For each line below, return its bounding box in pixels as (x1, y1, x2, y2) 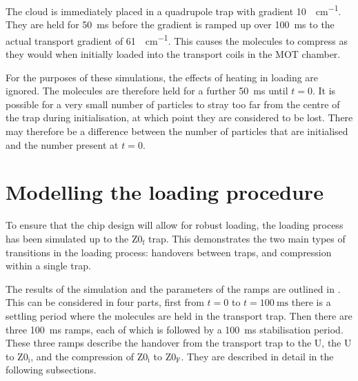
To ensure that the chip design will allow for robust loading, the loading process (6, 218, 344, 232)
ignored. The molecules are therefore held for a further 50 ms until (6, 83, 288, 98)
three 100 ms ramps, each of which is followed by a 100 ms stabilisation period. (6, 322, 344, 336)
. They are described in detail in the (181, 349, 334, 363)
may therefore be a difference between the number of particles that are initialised (6, 124, 348, 138)
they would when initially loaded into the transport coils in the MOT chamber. (6, 47, 341, 61)
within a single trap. (6, 258, 91, 273)
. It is (312, 83, 336, 98)
